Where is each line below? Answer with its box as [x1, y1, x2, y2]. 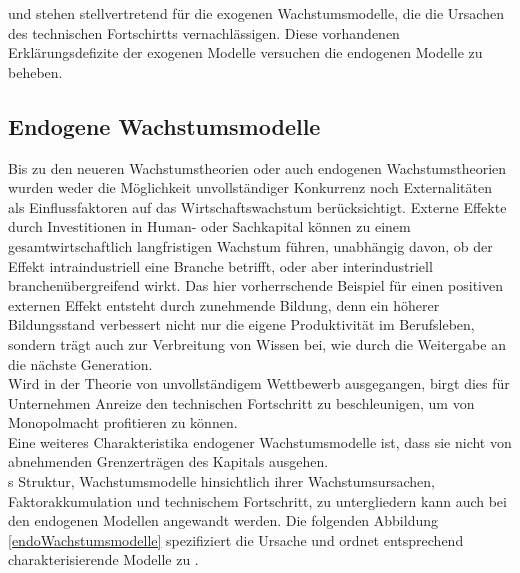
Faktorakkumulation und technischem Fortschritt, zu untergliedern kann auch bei [8, 490, 507, 511]
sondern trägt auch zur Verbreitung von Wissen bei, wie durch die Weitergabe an [8, 333, 506, 354]
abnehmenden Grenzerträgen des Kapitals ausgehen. [8, 451, 329, 472]
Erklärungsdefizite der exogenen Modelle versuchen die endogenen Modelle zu [8, 42, 483, 63]
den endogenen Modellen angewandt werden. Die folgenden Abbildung [8, 510, 439, 531]
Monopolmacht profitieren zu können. [8, 412, 238, 433]
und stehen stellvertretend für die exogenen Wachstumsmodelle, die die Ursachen [8, 3, 504, 23]
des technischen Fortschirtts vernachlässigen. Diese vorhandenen [8, 22, 400, 43]
